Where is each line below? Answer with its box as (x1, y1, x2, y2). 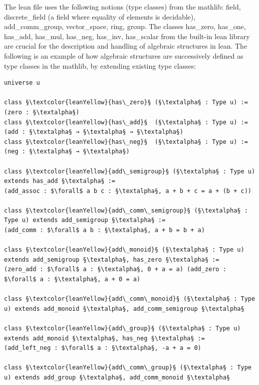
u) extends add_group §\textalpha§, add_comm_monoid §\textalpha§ (4, 373, 230, 381)
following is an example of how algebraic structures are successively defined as (4, 50, 243, 61)
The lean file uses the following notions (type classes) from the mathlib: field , (4, 2, 241, 12)
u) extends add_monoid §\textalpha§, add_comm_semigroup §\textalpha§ (4, 305, 244, 312)
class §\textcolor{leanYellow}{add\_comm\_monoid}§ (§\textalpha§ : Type (4, 295, 255, 303)
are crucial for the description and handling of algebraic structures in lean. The (4, 41, 247, 51)
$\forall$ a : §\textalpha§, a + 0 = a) (4, 276, 141, 283)
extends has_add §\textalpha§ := (4, 177, 115, 185)
